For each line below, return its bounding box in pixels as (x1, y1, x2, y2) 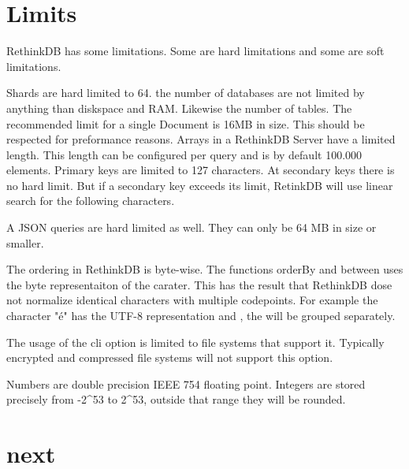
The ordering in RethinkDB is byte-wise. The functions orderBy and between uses (6, 261, 403, 277)
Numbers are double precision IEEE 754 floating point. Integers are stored (6, 375, 366, 392)
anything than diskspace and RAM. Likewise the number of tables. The (6, 99, 352, 116)
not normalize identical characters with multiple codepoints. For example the (6, 292, 378, 308)
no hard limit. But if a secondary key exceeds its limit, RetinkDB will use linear (6, 177, 393, 193)
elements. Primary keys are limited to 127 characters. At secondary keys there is (6, 162, 395, 178)
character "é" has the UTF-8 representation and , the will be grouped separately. (6, 307, 396, 324)
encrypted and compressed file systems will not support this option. (6, 349, 333, 366)
